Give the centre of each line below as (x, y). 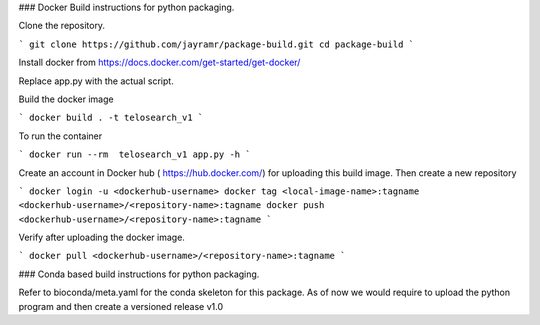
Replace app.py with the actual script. (96, 81)
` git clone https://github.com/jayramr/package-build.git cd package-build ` (216, 44)
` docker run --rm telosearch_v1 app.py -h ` (134, 154)
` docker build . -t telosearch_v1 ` (111, 118)
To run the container (60, 136)
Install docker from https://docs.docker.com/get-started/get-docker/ (159, 62)
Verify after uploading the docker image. (101, 237)
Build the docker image (66, 99)
